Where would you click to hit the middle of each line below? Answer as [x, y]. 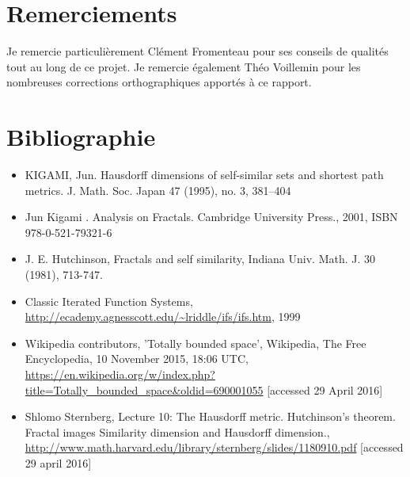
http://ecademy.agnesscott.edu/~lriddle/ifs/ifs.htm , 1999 [163, 317]
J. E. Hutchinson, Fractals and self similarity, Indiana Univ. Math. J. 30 [200, 259]
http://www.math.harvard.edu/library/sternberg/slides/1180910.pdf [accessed [214, 447]
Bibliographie [81, 137]
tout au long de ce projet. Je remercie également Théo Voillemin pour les [184, 66]
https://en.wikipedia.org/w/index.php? [120, 374]
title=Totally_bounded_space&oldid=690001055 [144, 389]
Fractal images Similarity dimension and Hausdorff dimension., [177, 431]
